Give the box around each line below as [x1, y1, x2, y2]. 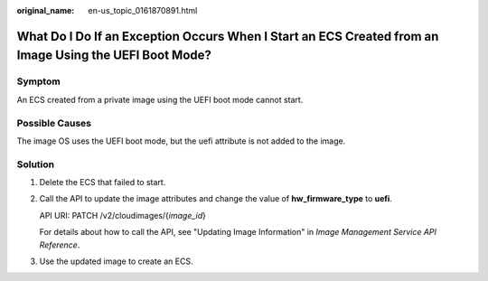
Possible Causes [16, 117, 92, 129]
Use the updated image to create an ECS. [39, 256, 193, 267]
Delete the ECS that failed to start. [39, 177, 166, 188]
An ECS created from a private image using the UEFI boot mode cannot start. [16, 94, 304, 105]
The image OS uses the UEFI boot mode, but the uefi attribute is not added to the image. [16, 136, 346, 146]
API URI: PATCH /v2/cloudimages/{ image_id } [39, 210, 207, 220]
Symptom [16, 75, 61, 88]
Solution [16, 158, 55, 171]
